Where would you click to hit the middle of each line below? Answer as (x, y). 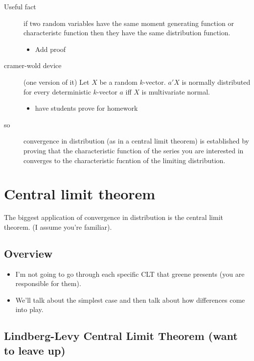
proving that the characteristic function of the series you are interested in (134, 150)
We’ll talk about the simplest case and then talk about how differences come (130, 300)
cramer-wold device (33, 65)
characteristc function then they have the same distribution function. (127, 33)
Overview (28, 253)
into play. (29, 309)
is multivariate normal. (176, 91)
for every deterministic (57, 91)
